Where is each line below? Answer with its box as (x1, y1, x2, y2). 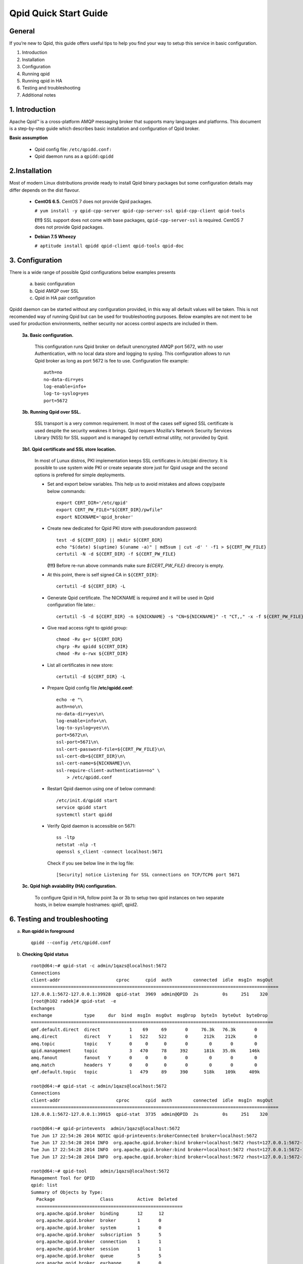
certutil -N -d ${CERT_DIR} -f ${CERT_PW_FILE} (56, 551, 176, 557)
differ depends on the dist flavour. (9, 187, 80, 193)
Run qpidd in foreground (22, 928, 74, 934)
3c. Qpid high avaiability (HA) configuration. (22, 883, 117, 889)
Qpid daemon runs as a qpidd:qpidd (34, 153, 114, 159)
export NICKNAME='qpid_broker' (56, 514, 134, 520)
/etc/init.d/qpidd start (56, 797, 118, 803)
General (9, 27, 35, 35)
